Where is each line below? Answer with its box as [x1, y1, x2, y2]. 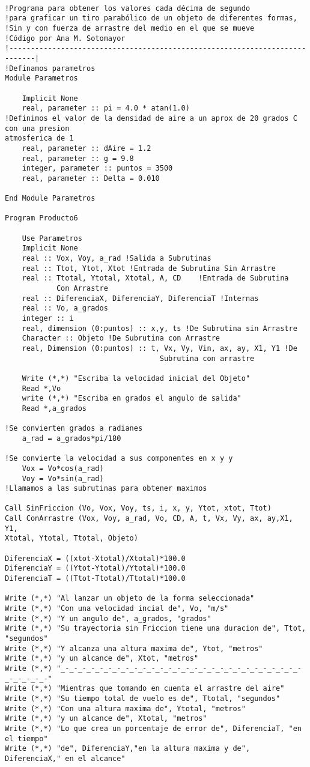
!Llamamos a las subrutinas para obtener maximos [5, 484, 207, 493]
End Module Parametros [5, 194, 96, 203]
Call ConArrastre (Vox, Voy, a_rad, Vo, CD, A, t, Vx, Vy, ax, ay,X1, [5, 514, 293, 523]
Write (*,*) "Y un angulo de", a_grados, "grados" [5, 614, 211, 623]
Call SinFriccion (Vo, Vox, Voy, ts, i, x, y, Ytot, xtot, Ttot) [5, 504, 272, 513]
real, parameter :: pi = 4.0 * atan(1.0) [22, 104, 190, 113]
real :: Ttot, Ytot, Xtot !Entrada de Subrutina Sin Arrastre [22, 264, 276, 273]
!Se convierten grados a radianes [5, 424, 143, 433]
